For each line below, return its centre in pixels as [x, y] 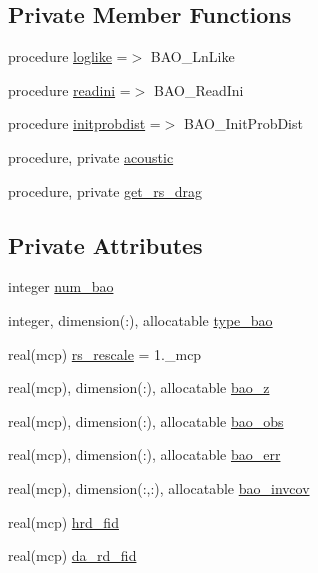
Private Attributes [105, 244]
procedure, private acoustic [91, 156]
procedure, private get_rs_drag [105, 190]
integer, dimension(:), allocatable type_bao [140, 319]
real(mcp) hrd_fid [63, 521]
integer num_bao [61, 286]
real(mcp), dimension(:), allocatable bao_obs [146, 420]
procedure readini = [69, 89]
